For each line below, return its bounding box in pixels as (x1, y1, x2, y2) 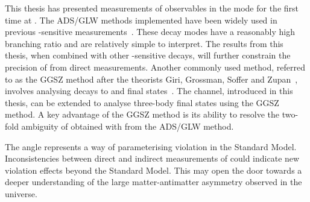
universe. (5, 187, 37, 200)
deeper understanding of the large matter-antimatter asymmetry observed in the (5, 175, 302, 188)
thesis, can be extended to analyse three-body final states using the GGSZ (5, 96, 279, 109)
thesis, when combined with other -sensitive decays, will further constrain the (5, 49, 291, 62)
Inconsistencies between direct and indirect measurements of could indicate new (5, 152, 300, 165)
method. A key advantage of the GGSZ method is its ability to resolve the (5, 108, 280, 121)
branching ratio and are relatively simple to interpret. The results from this (5, 37, 283, 49)
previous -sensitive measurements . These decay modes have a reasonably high (5, 25, 295, 38)
